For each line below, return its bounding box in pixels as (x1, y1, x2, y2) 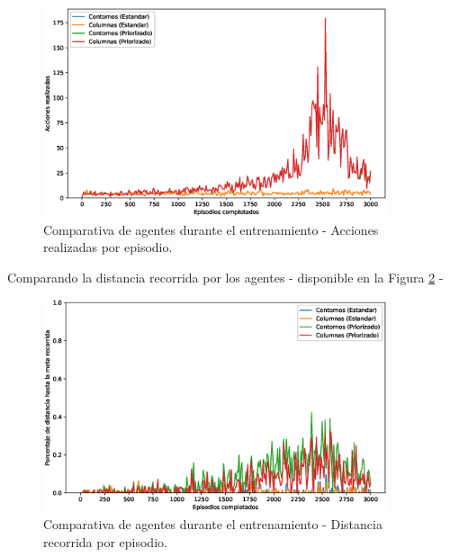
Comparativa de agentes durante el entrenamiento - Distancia (43, 515, 382, 534)
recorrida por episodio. (43, 532, 167, 551)
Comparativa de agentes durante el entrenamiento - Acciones (43, 220, 379, 238)
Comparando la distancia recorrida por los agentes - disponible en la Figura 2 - (7, 267, 444, 286)
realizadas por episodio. (43, 238, 173, 256)
